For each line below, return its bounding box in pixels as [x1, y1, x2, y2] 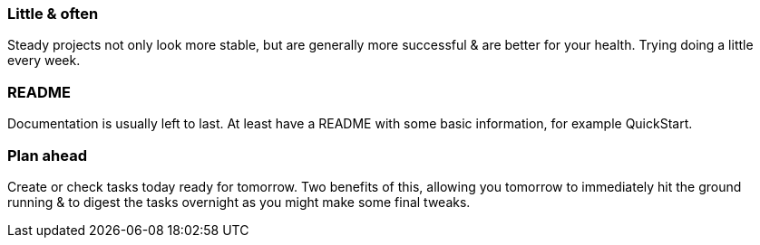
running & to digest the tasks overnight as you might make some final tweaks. [7, 193, 471, 210]
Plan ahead [7, 146, 87, 165]
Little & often [7, 5, 99, 23]
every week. [7, 52, 81, 69]
